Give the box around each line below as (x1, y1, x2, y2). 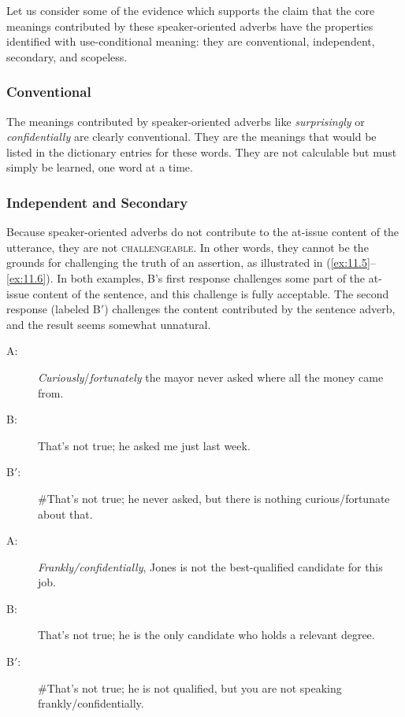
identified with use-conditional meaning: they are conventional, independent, (6, 33, 375, 50)
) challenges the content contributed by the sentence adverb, (104, 301, 396, 317)
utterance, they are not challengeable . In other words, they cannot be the (6, 238, 369, 255)
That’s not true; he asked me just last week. (38, 437, 251, 453)
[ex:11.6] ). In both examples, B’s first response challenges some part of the (6, 269, 366, 286)
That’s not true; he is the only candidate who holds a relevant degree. (38, 626, 375, 643)
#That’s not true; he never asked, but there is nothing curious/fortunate (38, 490, 390, 506)
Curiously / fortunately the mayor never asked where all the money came (38, 368, 384, 385)
